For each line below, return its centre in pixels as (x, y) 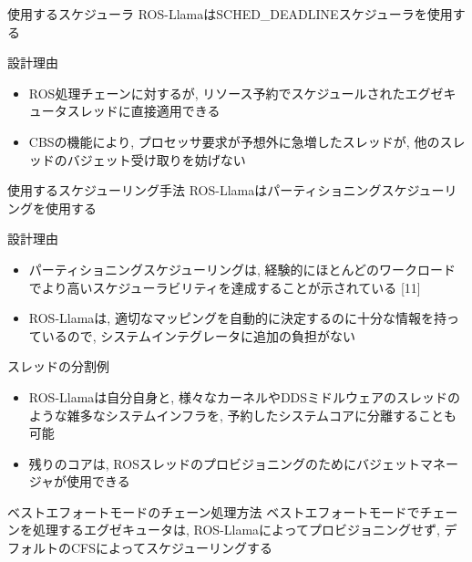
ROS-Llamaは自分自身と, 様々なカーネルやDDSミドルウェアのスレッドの (245, 396)
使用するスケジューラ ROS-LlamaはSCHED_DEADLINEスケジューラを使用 (230, 14)
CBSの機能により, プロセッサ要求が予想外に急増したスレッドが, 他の (234, 141)
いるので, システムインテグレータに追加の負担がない (198, 335)
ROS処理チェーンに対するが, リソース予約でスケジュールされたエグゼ (236, 93)
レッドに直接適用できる (150, 111)
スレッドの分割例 (58, 366)
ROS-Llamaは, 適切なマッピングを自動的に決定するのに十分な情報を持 (237, 318)
